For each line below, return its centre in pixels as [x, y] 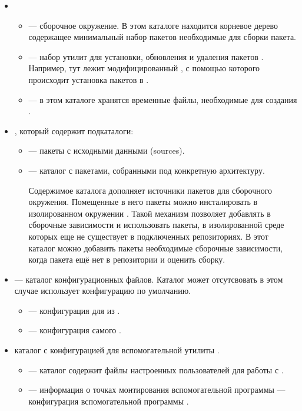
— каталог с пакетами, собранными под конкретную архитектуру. [147, 170]
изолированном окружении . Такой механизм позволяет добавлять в [150, 213]
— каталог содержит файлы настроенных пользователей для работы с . [156, 369]
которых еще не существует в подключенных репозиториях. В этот [148, 236]
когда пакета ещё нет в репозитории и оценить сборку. [127, 259]
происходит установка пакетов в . [89, 79]
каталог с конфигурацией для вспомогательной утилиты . [117, 350]
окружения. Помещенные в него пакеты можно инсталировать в [143, 202]
